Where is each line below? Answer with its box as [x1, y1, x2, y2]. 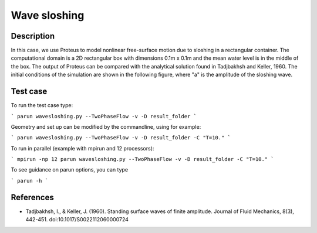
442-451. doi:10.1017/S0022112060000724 [25, 216, 129, 223]
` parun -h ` [11, 177, 49, 184]
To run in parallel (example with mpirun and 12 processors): [11, 145, 154, 152]
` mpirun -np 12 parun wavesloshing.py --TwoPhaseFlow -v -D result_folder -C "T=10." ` [11, 156, 274, 163]
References [11, 192, 54, 202]
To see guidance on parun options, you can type [11, 166, 129, 173]
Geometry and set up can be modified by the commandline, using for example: [11, 123, 201, 130]
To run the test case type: [11, 102, 73, 109]
